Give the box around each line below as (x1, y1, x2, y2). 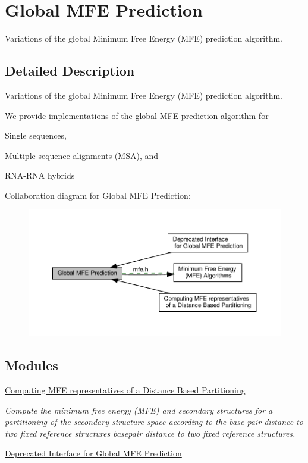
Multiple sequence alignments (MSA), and (5, 149, 159, 161)
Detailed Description (5, 61, 135, 80)
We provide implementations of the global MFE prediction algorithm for (5, 109, 269, 121)
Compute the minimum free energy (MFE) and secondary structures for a (5, 403, 273, 416)
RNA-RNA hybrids (5, 169, 75, 182)
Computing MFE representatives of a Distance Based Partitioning (5, 384, 246, 396)
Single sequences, (5, 129, 67, 142)
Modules (5, 356, 58, 374)
